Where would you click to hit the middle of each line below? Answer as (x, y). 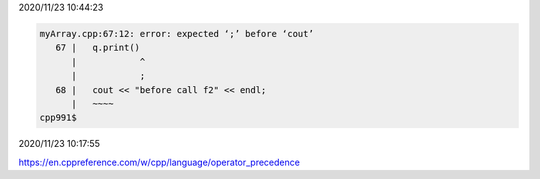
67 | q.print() (97, 48)
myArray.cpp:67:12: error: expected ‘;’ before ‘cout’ (176, 33)
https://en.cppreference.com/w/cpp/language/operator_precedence (159, 162)
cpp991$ (58, 118)
